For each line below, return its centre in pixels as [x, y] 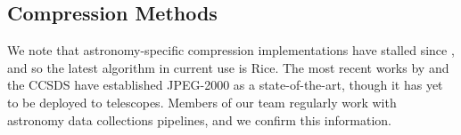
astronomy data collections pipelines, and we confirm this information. [199, 119]
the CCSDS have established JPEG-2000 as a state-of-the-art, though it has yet [225, 85]
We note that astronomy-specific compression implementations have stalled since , [231, 50]
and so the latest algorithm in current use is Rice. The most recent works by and [228, 67]
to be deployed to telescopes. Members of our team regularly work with [202, 102]
